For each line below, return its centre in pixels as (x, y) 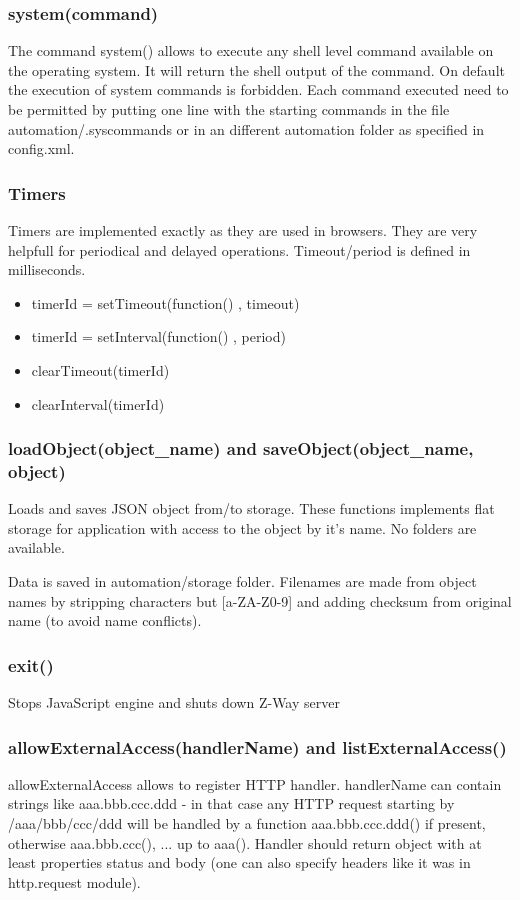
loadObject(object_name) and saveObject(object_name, (241, 448)
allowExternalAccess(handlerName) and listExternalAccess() (257, 746)
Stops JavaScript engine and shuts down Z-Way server (174, 702)
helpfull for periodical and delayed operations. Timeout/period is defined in (239, 249)
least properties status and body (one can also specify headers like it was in (239, 862)
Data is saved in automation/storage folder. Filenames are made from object (242, 581)
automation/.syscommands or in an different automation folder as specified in (246, 128)
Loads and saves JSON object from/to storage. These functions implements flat (251, 508)
